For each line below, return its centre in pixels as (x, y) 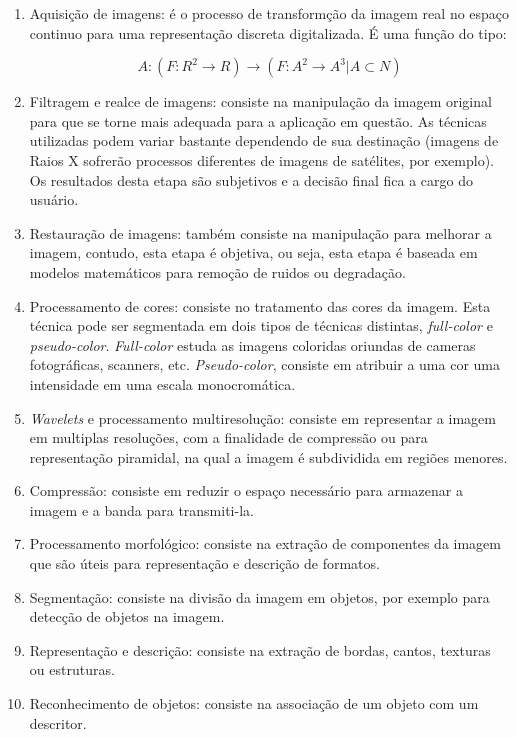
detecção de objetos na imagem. (127, 616)
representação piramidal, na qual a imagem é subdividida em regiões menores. (268, 456)
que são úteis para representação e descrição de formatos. (204, 563)
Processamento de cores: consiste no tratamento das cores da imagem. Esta (260, 305)
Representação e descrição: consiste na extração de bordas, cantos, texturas (260, 649)
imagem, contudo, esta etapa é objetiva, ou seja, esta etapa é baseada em (253, 252)
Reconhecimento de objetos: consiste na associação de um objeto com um (254, 703)
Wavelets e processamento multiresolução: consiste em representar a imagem (262, 417)
